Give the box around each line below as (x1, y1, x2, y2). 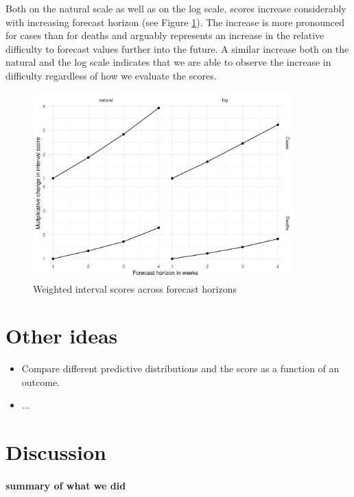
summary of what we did (5, 478, 126, 493)
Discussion (5, 438, 106, 466)
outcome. (21, 374, 60, 389)
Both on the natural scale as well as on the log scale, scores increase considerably (5, 1, 346, 15)
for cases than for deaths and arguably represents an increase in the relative (5, 28, 324, 43)
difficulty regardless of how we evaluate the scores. (5, 68, 217, 82)
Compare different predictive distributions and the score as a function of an (21, 361, 340, 376)
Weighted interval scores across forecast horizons (33, 281, 237, 295)
